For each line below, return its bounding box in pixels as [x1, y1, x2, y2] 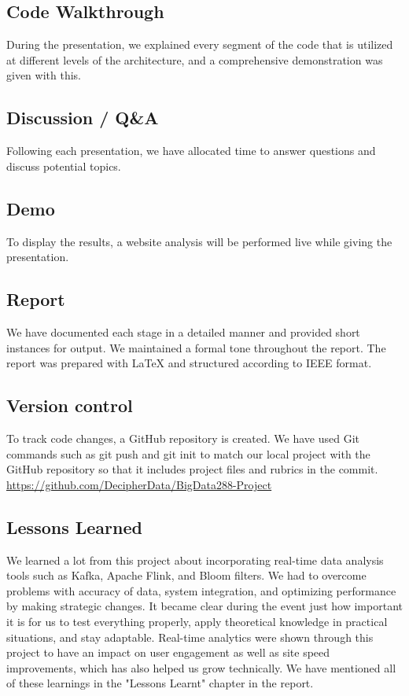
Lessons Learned [6, 514, 142, 539]
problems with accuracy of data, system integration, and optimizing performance [6, 582, 396, 598]
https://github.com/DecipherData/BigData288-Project [6, 476, 272, 492]
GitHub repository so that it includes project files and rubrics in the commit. [6, 461, 378, 477]
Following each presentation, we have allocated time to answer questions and [6, 142, 376, 159]
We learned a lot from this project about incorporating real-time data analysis [6, 551, 384, 568]
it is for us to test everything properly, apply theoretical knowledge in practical [6, 613, 388, 629]
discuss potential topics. [6, 157, 121, 174]
